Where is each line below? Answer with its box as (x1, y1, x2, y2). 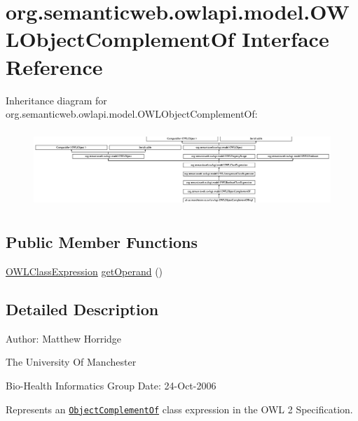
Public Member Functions (6, 231, 198, 253)
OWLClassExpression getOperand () (6, 264, 163, 278)
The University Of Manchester (6, 354, 137, 369)
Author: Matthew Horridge (6, 331, 122, 345)
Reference (6, 52, 103, 81)
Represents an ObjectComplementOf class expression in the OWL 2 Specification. (6, 401, 353, 416)
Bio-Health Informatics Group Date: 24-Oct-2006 (6, 378, 216, 392)
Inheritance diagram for (6, 92, 107, 107)
